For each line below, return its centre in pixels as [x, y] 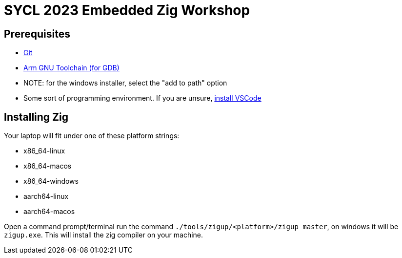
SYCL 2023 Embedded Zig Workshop [127, 10]
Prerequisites [37, 34]
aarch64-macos [49, 212]
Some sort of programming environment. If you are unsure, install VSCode [142, 98]
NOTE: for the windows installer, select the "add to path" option [125, 83]
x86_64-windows [51, 181]
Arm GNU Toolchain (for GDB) [71, 68]
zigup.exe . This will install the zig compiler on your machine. [104, 235]
